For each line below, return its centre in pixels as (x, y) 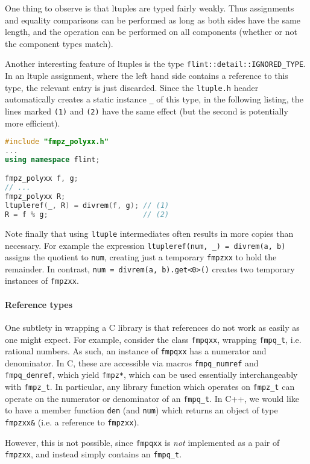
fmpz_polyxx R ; (35, 197)
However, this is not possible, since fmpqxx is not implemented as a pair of (142, 442)
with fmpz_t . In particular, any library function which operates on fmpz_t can (150, 387)
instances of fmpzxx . (42, 281)
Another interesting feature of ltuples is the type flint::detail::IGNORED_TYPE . (155, 64)
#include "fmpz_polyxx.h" (57, 142)
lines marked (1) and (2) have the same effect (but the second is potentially (147, 111)
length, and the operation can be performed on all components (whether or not (151, 32)
